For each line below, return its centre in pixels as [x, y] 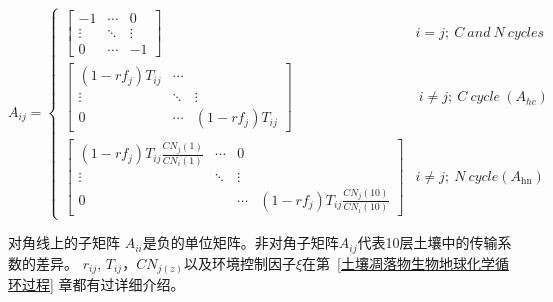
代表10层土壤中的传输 [427, 242]
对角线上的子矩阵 [64, 242]
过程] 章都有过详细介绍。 [103, 284]
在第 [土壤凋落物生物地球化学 [399, 262]
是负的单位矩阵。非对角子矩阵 [240, 242]
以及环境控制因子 [239, 262]
